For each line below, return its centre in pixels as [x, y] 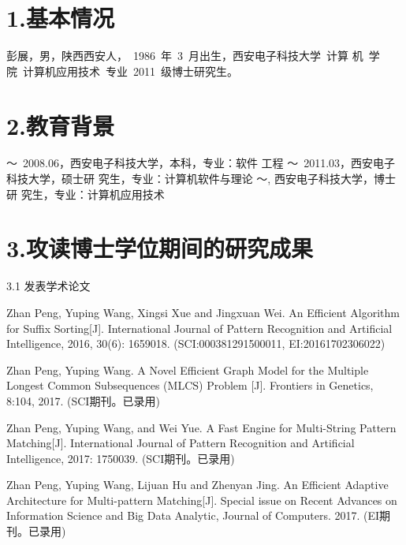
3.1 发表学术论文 [48, 286]
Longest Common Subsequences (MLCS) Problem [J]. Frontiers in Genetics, [190, 385]
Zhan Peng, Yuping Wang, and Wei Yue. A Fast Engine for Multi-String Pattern [201, 427]
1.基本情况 [61, 18]
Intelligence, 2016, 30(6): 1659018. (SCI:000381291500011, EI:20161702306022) [196, 343]
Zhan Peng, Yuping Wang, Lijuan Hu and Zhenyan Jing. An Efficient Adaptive [197, 485]
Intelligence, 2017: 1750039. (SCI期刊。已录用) [121, 458]
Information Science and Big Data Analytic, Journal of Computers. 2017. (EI [193, 515]
